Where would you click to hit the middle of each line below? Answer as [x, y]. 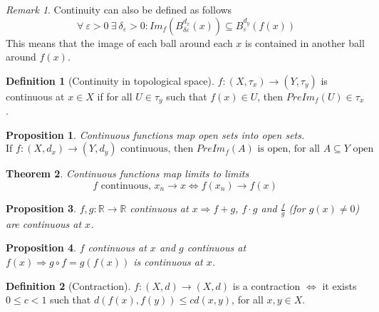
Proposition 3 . [41, 208]
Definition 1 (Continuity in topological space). [110, 80]
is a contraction [266, 285]
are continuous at [44, 223]
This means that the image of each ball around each [119, 42]
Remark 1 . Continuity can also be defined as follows [119, 9]
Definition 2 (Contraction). [68, 285]
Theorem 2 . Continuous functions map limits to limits [128, 173]
